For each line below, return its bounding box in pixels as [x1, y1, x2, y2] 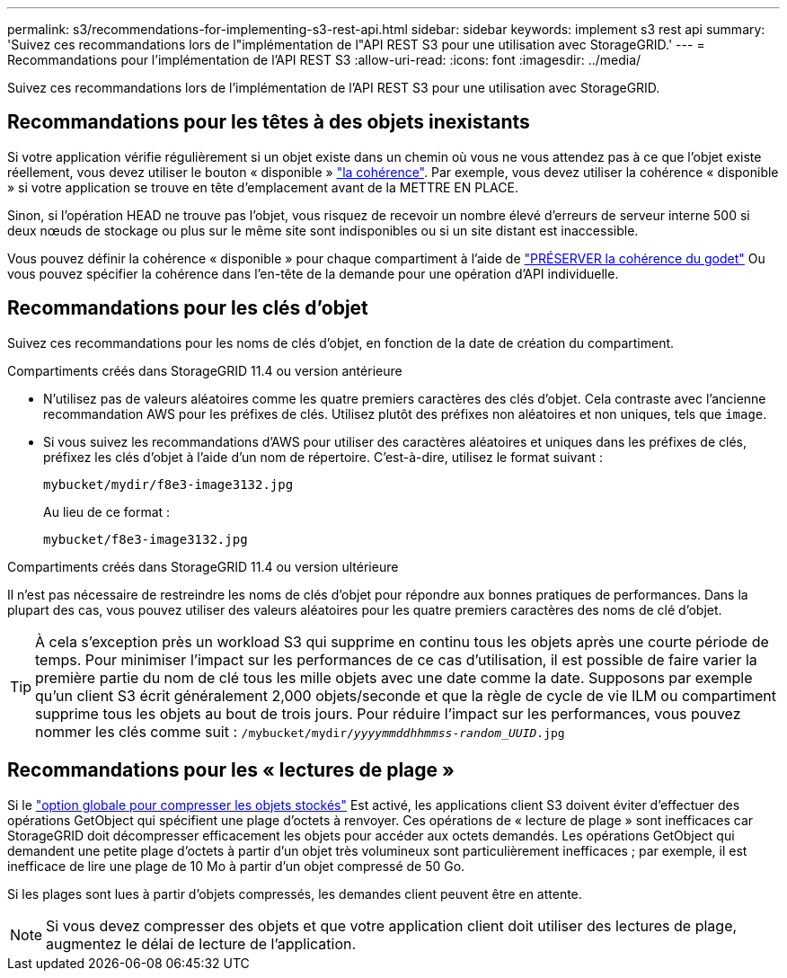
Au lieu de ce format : [43, 503, 171, 520]
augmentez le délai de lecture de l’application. [46, 934, 357, 953]
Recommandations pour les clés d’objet [7, 297, 368, 320]
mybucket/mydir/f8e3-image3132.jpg [43, 476, 294, 492]
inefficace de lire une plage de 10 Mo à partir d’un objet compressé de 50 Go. [7, 858, 465, 874]
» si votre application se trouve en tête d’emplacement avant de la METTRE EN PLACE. [7, 179, 518, 195]
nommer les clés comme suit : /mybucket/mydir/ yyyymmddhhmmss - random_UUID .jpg [35, 722, 565, 741]
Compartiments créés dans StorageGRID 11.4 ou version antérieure [7, 362, 402, 378]
